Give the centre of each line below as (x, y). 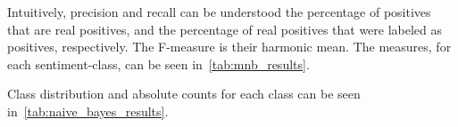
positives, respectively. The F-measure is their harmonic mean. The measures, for (229, 47)
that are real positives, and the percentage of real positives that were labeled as (225, 29)
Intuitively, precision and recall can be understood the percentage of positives (219, 12)
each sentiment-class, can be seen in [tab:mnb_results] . (158, 63)
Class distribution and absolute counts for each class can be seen (184, 94)
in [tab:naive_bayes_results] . (88, 111)
